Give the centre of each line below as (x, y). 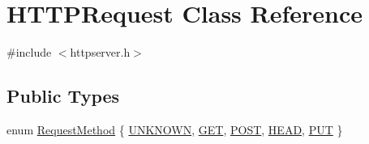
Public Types (63, 96)
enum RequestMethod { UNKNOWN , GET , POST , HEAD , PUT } (175, 129)
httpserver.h (100, 52)
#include (29, 52)
